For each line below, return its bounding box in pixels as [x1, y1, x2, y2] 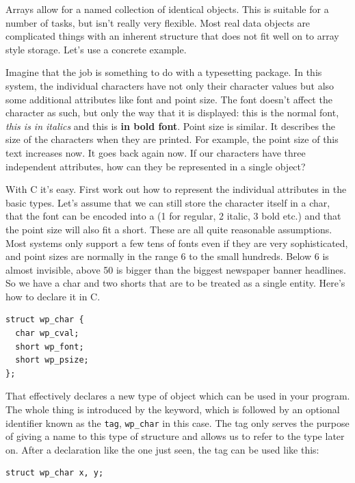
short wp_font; [15, 341, 84, 352]
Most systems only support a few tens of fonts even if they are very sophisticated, [5, 235, 348, 250]
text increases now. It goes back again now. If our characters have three [5, 145, 306, 159]
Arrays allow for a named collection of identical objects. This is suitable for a [5, 2, 329, 16]
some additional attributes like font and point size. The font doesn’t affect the [5, 92, 332, 106]
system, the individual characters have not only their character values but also [5, 78, 334, 92]
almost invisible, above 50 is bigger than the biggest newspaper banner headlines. [5, 262, 346, 276]
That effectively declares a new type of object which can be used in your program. [5, 389, 350, 403]
